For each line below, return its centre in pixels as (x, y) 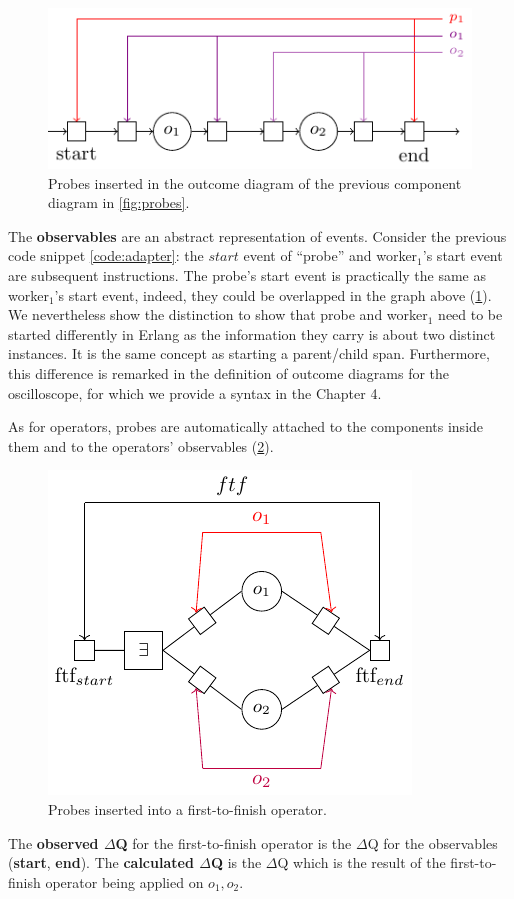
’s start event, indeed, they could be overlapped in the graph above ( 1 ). (273, 294)
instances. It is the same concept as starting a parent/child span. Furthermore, (249, 353)
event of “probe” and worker (330, 255)
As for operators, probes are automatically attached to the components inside (246, 426)
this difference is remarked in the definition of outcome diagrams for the (229, 372)
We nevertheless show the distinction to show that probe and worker (218, 314)
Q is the (236, 862)
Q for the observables (432, 842)
